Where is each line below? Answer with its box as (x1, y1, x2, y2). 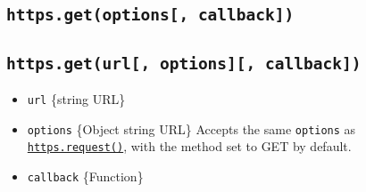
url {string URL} (27, 90, 126, 108)
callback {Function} (27, 167, 144, 186)
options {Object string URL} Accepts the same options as (27, 119, 356, 138)
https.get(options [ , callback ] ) (6, 5, 295, 25)
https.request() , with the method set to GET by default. (27, 137, 352, 156)
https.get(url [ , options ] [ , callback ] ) (6, 53, 362, 73)
